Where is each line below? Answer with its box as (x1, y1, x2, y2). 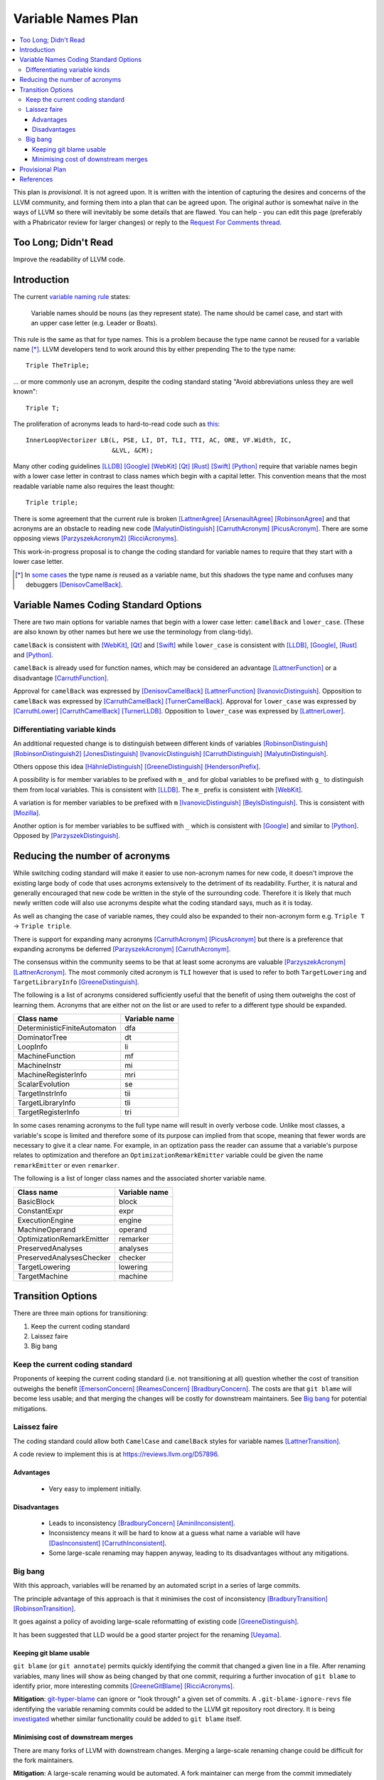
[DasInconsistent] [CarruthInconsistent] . (48, 1539, 167, 1547)
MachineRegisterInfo (17, 1070, 87, 1080)
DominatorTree (17, 1032, 68, 1042)
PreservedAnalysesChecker (17, 1252, 111, 1262)
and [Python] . (13, 651, 53, 659)
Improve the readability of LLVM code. (13, 255, 126, 263)
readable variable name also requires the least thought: (13, 481, 175, 491)
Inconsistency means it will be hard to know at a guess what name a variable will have (48, 1529, 301, 1537)
